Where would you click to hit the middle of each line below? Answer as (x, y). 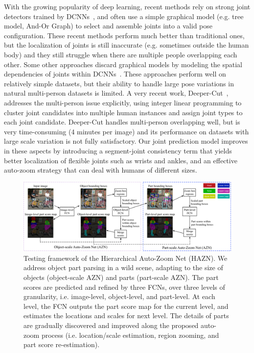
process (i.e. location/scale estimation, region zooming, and (130, 335)
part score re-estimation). (62, 344)
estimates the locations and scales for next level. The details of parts (126, 315)
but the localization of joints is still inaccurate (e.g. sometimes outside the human (127, 45)
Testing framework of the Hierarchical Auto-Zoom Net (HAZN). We (126, 258)
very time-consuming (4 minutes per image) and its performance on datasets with (127, 131)
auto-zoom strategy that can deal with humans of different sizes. (101, 170)
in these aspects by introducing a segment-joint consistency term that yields (118, 150)
